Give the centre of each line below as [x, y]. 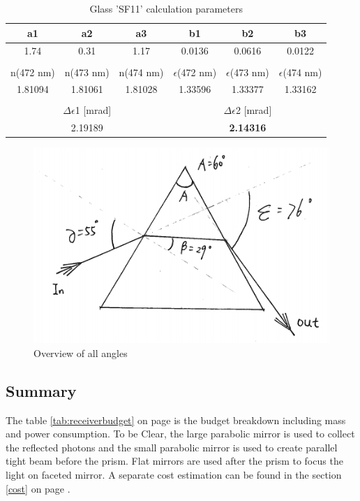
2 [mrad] [254, 110]
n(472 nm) [33, 72]
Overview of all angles [81, 353]
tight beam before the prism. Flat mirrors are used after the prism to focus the [174, 461]
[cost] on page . [38, 488]
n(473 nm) [87, 72]
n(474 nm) [141, 72]
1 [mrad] [93, 110]
